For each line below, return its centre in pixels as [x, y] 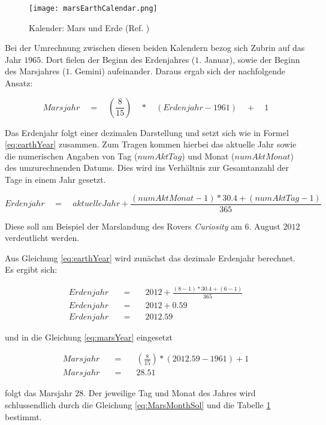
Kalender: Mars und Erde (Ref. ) [89, 27]
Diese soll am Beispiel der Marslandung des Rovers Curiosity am [123, 226]
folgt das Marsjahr [39, 393]
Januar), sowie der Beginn [252, 59]
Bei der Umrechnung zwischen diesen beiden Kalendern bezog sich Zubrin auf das [155, 48]
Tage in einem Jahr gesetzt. [55, 179]
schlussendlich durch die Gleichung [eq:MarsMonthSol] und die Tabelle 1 [138, 405]
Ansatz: [19, 83]
